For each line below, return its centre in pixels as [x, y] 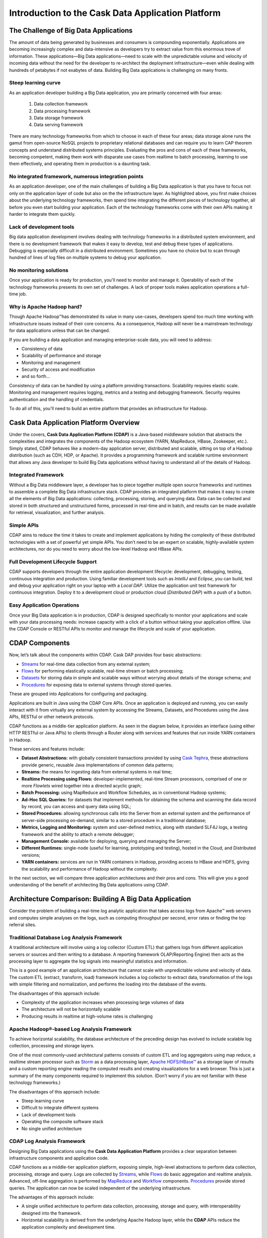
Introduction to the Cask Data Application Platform [115, 13]
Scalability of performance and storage [61, 356]
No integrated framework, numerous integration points [76, 177]
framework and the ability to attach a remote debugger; [78, 834]
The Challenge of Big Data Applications [71, 30]
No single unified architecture [52, 1129]
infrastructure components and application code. [59, 1158]
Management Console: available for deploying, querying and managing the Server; [106, 841]
